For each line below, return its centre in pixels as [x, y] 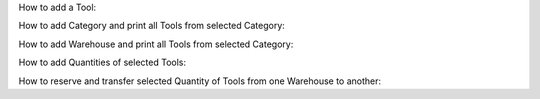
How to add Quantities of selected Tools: [102, 62]
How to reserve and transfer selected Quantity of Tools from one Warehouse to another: [200, 81]
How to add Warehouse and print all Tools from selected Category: [156, 44]
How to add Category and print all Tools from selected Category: [151, 26]
